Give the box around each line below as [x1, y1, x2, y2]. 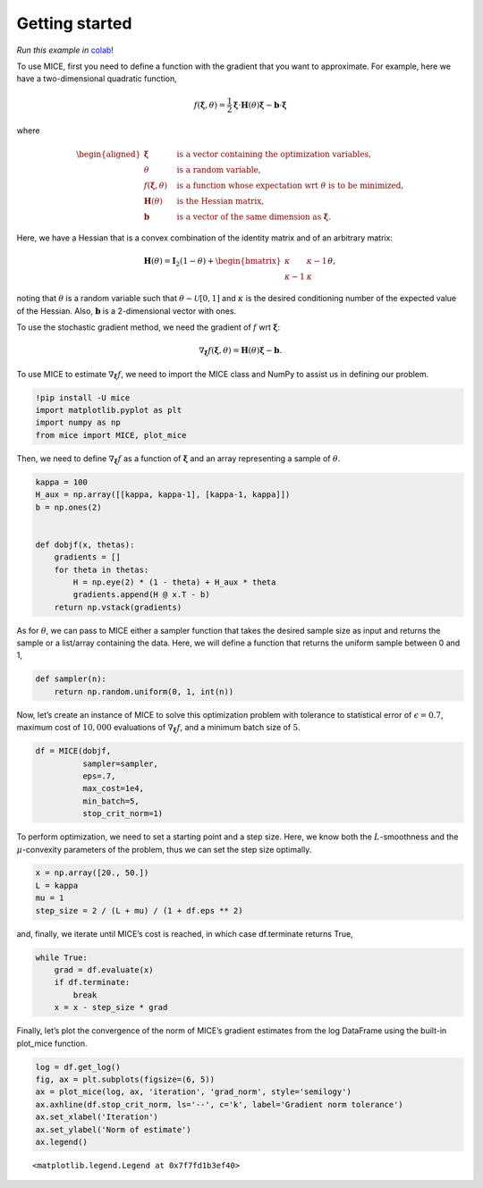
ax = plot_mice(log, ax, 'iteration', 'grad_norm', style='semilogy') [35, 1087, 352, 1097]
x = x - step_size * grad [54, 1002, 168, 1013]
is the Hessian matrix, [176, 196, 264, 206]
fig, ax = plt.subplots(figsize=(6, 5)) [35, 1074, 215, 1084]
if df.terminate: [54, 977, 131, 988]
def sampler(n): [35, 674, 107, 684]
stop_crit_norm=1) [81, 809, 164, 819]
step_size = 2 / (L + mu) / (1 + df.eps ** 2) [35, 906, 243, 915]
